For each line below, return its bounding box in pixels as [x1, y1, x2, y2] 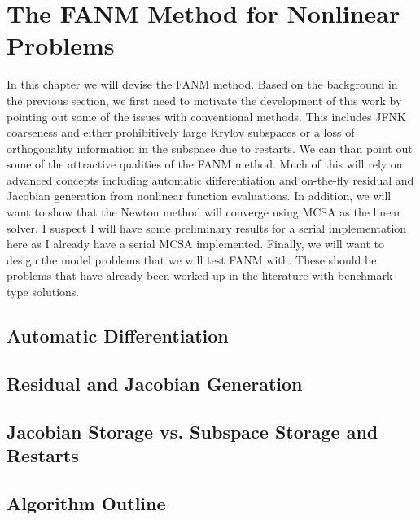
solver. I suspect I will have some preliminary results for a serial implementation [7, 219, 407, 236]
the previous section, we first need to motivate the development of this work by [7, 91, 402, 108]
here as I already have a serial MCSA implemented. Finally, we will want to [7, 235, 384, 252]
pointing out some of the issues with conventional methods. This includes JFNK [7, 107, 406, 125]
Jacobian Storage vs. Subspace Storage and [7, 418, 378, 444]
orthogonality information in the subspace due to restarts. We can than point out [7, 139, 413, 156]
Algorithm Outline [7, 490, 166, 515]
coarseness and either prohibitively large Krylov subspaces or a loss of [7, 124, 355, 141]
